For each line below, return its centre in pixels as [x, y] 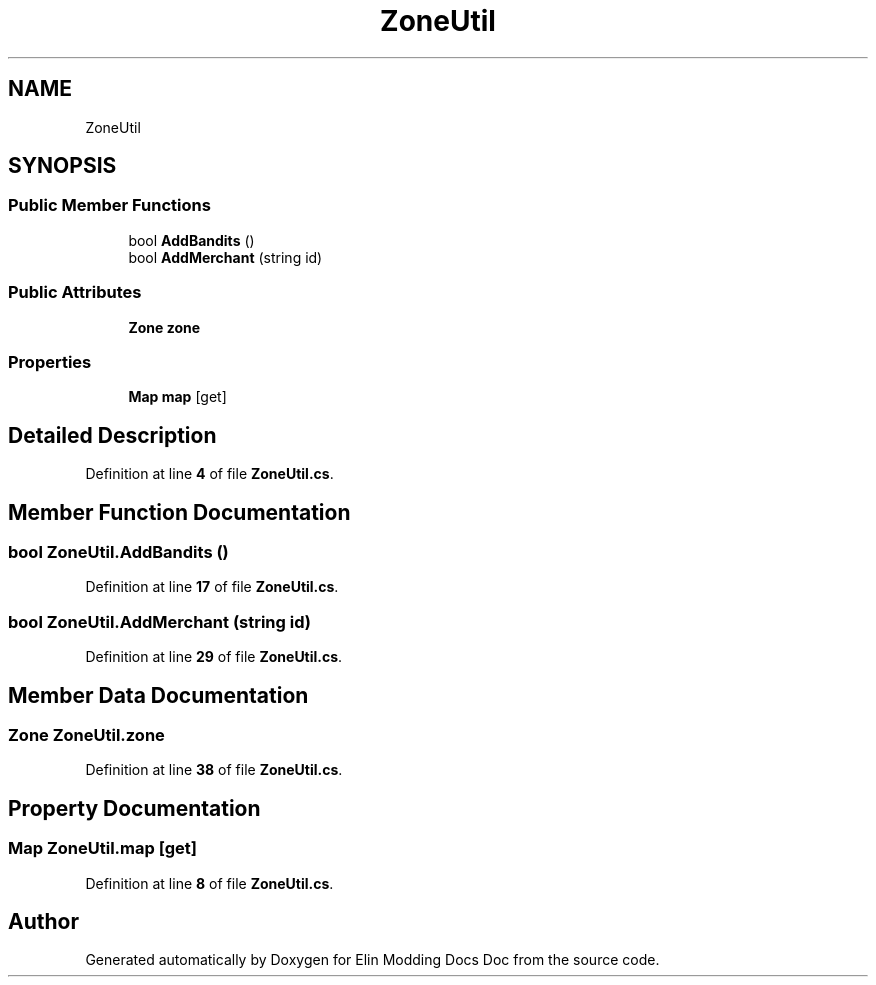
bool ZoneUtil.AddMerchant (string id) [159, 621]
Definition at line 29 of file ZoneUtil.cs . [214, 657]
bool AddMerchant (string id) [225, 257]
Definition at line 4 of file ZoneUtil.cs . [209, 474]
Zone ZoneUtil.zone [86, 734]
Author [43, 921]
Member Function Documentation [179, 512]
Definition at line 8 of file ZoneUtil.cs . [209, 883]
